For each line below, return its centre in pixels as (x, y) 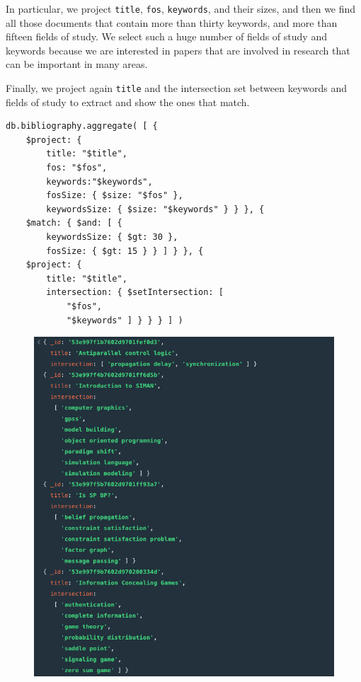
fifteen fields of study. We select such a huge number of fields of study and (166, 36)
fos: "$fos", (77, 168)
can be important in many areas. (77, 64)
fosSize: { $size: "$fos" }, (115, 196)
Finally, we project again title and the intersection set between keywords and (176, 88)
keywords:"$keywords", (99, 181)
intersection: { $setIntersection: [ (135, 293)
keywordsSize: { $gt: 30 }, (112, 237)
